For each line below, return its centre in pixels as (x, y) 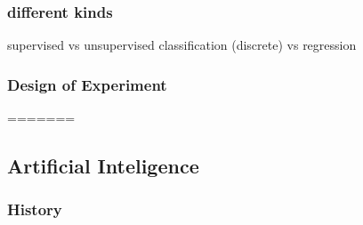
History (35, 209)
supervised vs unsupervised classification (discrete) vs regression (182, 45)
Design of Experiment (87, 84)
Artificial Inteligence (103, 166)
